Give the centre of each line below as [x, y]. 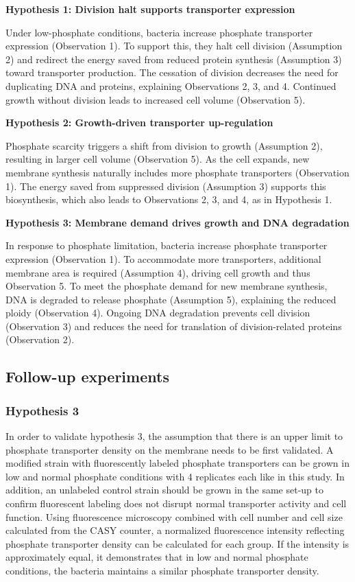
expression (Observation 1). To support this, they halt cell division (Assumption [174, 46]
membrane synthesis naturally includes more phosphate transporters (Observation [177, 172]
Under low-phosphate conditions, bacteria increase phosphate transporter [159, 32]
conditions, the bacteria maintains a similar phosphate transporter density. [162, 570]
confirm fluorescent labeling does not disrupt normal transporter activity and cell [176, 503]
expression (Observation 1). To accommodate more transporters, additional [163, 258]
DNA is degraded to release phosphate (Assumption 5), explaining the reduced [171, 299]
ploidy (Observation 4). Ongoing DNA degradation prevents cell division [158, 313]
